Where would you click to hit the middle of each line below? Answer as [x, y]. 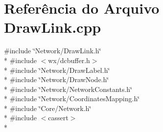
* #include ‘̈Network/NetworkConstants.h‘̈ [68, 89]
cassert [58, 118]
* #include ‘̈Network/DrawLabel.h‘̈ [57, 70]
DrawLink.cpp [53, 27]
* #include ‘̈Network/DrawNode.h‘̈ [57, 79]
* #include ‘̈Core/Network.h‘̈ [48, 108]
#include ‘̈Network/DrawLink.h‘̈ [53, 51]
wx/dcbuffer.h [69, 60]
